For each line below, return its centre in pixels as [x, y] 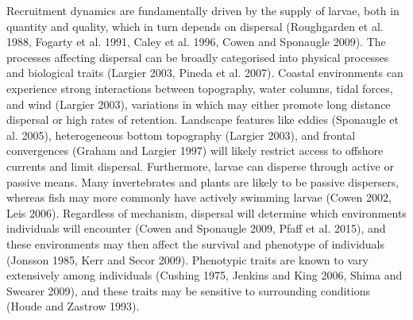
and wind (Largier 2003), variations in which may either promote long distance [199, 104]
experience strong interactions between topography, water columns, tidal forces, [200, 88]
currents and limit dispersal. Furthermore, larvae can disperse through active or [200, 166]
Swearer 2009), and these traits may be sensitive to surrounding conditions [188, 290]
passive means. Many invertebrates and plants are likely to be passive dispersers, [203, 181]
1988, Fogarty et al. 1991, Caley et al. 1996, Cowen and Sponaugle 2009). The [196, 42]
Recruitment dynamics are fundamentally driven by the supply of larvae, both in [203, 10]
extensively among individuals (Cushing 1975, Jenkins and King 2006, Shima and [205, 275]
